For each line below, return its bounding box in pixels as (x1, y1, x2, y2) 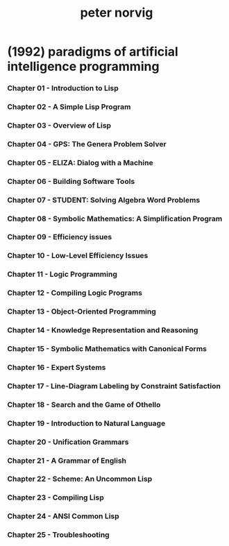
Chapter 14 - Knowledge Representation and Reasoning (7, 325, 198, 335)
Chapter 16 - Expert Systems (7, 362, 106, 372)
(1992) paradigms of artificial (7, 44, 178, 60)
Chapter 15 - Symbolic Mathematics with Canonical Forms (7, 344, 207, 354)
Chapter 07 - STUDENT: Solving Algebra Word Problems (7, 195, 201, 205)
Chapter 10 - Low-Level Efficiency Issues (7, 251, 149, 261)
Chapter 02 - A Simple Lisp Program (7, 102, 131, 112)
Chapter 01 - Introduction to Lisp (7, 83, 119, 93)
